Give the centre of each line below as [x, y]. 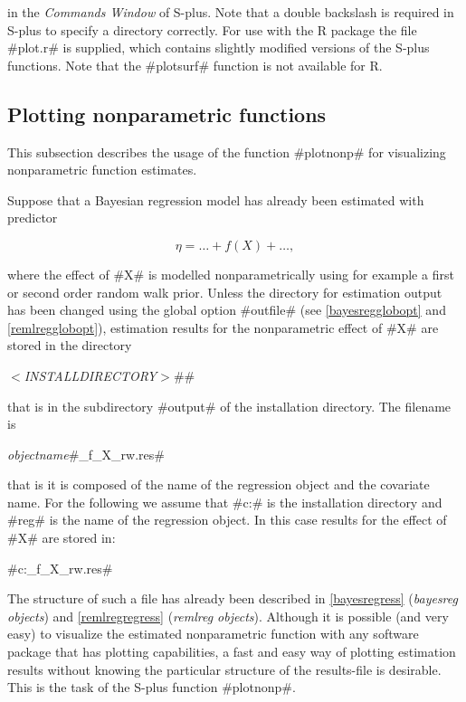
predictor [33, 218]
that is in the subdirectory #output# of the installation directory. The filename [229, 406]
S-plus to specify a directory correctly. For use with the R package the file [212, 29]
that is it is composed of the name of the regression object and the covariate [219, 484]
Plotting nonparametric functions [167, 114]
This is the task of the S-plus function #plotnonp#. [152, 687]
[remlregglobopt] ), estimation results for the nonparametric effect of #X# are [223, 327]
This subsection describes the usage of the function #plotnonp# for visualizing [227, 152]
